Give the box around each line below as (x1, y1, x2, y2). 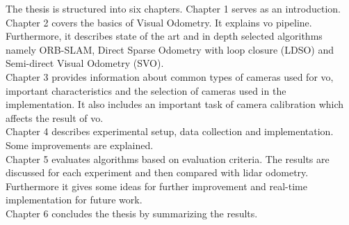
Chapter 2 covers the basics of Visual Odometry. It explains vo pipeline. (6, 15, 312, 29)
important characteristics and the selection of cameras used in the (6, 83, 286, 98)
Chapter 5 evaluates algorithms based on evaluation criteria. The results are (6, 151, 330, 166)
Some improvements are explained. (6, 137, 154, 152)
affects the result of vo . (6, 110, 104, 125)
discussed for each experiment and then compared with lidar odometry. (6, 165, 309, 180)
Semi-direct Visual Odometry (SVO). (6, 56, 164, 70)
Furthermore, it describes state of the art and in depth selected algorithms (6, 29, 323, 43)
